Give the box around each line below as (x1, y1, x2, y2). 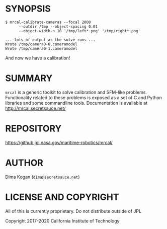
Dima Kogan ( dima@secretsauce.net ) (5, 174, 80, 180)
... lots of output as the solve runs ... (5, 37, 96, 42)
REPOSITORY (5, 123, 62, 134)
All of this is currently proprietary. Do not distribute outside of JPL (5, 208, 142, 214)
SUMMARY (5, 72, 53, 84)
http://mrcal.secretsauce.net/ (5, 105, 66, 111)
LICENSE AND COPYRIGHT (5, 191, 119, 203)
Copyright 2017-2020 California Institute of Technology (5, 217, 120, 224)
